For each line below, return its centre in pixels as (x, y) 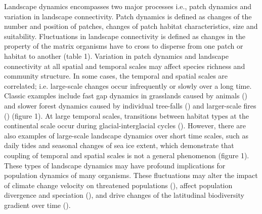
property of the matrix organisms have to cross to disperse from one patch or (124, 46)
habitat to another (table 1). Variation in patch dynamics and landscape (117, 56)
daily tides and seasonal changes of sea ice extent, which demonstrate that (119, 145)
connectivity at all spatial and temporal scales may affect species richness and (125, 66)
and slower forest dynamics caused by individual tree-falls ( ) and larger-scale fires (130, 105)
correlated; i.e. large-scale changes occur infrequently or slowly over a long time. (128, 85)
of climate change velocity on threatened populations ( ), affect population (118, 185)
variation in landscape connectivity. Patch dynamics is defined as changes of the (128, 16)
